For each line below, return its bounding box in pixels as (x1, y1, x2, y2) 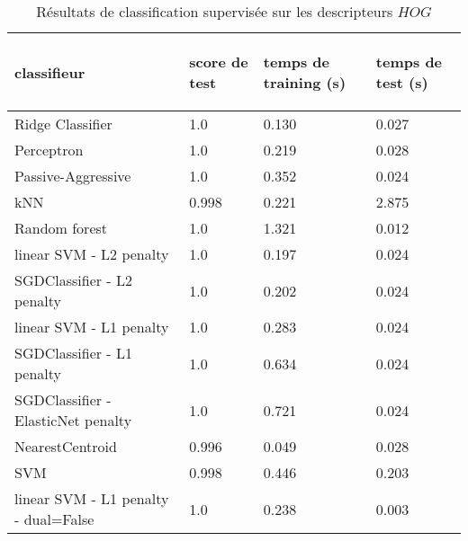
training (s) (263, 72, 346, 93)
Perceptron (14, 139, 84, 160)
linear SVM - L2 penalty (14, 244, 169, 264)
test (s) (375, 72, 428, 93)
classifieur (14, 61, 85, 83)
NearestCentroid (14, 436, 117, 457)
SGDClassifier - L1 (14, 342, 132, 363)
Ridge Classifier (14, 113, 112, 134)
